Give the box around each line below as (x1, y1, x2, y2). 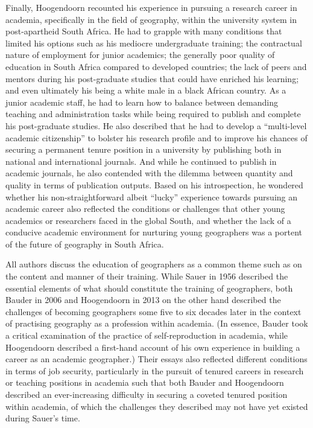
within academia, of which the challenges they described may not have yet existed (5, 400, 308, 412)
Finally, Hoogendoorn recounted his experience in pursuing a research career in (5, 1, 297, 13)
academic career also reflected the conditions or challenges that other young (5, 202, 285, 215)
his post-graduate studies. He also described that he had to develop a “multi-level (5, 119, 307, 132)
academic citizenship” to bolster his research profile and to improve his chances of (5, 131, 308, 144)
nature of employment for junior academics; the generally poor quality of (5, 48, 275, 61)
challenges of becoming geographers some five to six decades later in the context (5, 305, 302, 318)
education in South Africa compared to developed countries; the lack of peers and (5, 60, 307, 72)
